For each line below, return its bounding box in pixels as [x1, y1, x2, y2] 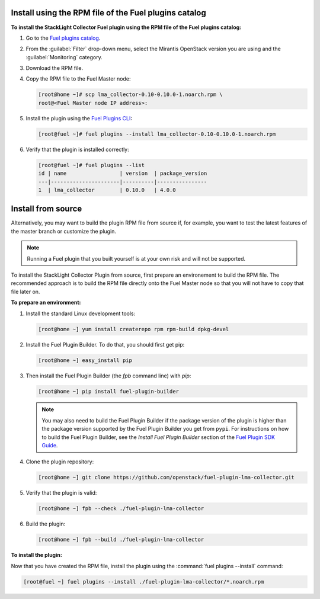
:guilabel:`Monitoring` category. [25, 53, 103, 60]
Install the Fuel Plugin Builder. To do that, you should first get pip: [25, 341, 185, 348]
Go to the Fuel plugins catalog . [25, 34, 101, 41]
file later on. [11, 288, 40, 295]
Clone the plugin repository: [25, 458, 94, 465]
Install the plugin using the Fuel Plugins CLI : [25, 114, 133, 121]
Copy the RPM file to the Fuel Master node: [25, 75, 131, 82]
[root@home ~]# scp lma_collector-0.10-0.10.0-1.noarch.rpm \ [38, 91, 223, 98]
